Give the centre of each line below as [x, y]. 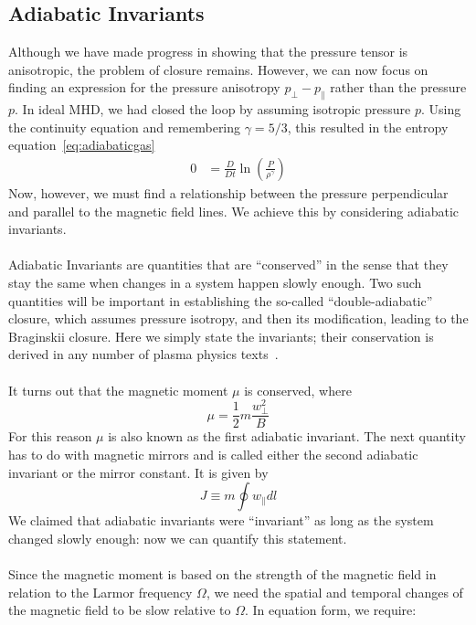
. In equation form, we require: [331, 610]
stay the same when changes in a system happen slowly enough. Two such [215, 282]
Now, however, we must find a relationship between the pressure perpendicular [228, 193]
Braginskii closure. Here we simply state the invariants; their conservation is [221, 336]
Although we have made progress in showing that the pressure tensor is [208, 52]
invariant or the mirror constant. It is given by [138, 472]
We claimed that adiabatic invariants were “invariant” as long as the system [221, 520]
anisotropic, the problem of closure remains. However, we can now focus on [218, 69]
